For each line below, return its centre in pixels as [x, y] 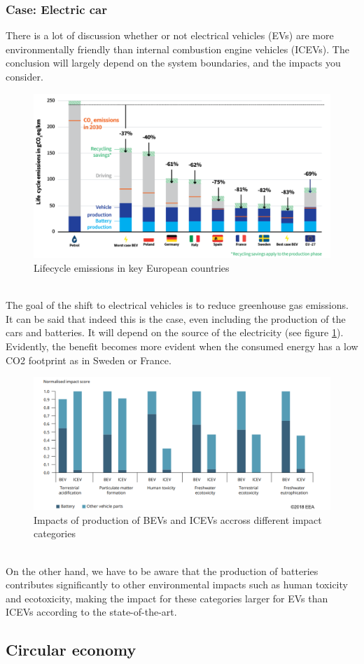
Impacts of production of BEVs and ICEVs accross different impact [178, 519]
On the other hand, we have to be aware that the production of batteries [162, 570]
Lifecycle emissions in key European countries [132, 267]
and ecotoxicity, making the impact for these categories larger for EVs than [167, 598]
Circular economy [71, 650]
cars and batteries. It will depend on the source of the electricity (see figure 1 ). [175, 332]
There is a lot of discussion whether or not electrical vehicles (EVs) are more [170, 35]
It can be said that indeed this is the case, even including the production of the [176, 318]
